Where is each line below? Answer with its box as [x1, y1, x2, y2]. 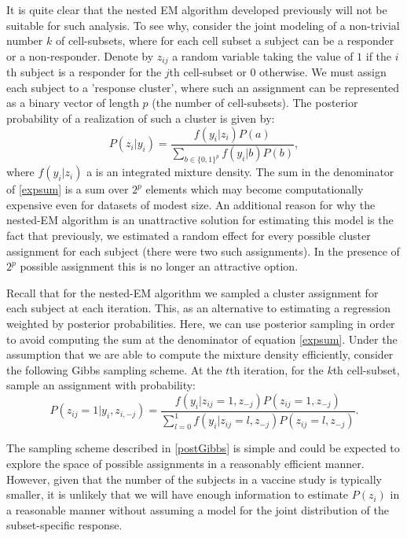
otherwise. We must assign [259, 64, 387, 80]
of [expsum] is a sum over [6, 181, 129, 197]
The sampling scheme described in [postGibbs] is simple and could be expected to [6, 440, 400, 456]
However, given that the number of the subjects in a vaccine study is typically [6, 470, 382, 487]
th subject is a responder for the [6, 64, 162, 80]
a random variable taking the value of [172, 47, 354, 64]
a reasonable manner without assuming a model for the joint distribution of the [6, 501, 390, 518]
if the [365, 47, 392, 64]
